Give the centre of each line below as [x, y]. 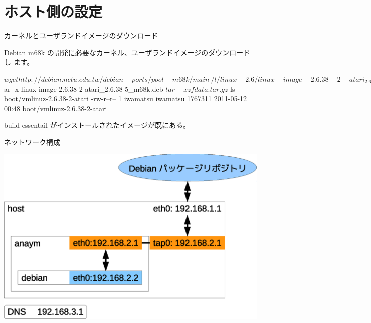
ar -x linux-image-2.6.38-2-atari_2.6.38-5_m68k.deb [84, 88]
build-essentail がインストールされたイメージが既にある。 [97, 125]
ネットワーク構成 [32, 141]
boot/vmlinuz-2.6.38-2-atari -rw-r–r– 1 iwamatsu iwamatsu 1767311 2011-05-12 [126, 98]
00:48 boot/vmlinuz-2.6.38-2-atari [56, 108]
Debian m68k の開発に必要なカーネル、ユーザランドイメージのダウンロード [127, 52]
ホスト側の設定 [53, 11]
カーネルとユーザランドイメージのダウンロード [81, 35]
